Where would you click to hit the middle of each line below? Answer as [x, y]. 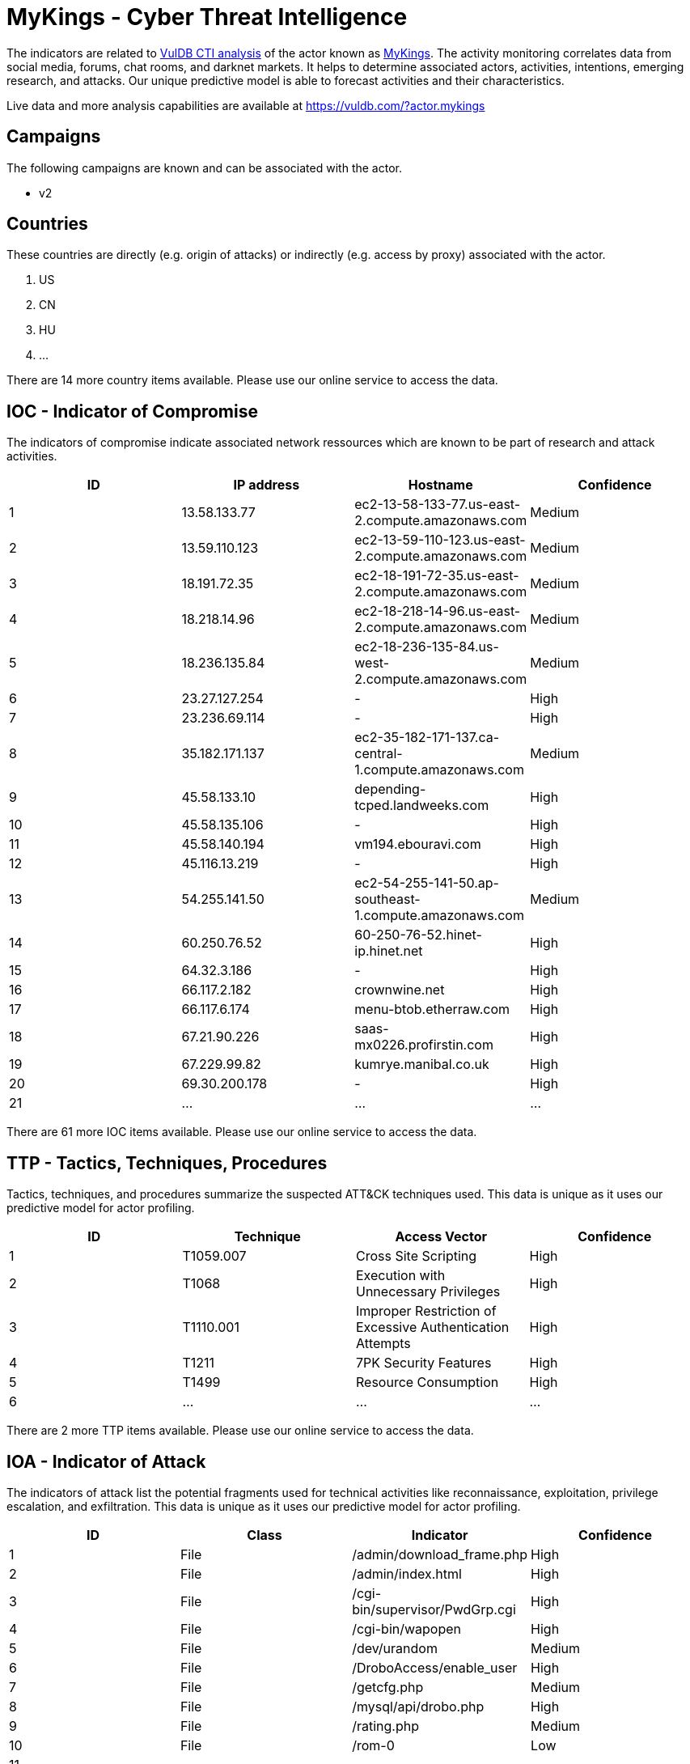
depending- [390, 789]
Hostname [440, 485]
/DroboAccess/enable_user [435, 1667]
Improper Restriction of [426, 1311]
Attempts [383, 1344]
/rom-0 [373, 1745]
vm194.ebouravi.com [418, 844]
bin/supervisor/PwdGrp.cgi [434, 1609]
